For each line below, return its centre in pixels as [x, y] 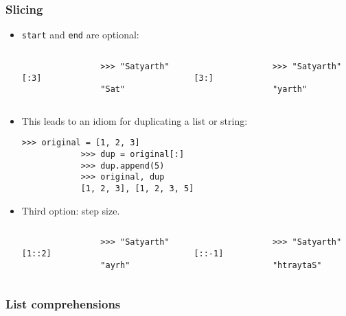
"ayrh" [115, 265]
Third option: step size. [71, 210]
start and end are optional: [80, 35]
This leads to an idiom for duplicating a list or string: [135, 120]
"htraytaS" [297, 265]
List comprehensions [63, 304]
